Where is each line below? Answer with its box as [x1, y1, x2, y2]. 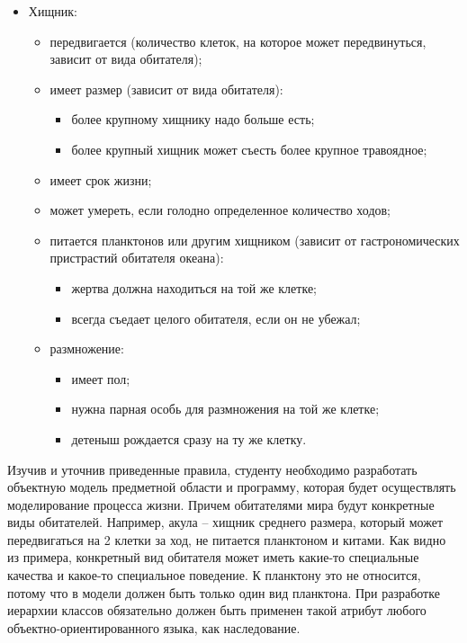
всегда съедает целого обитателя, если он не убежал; [71, 308, 361, 327]
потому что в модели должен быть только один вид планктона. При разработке [7, 583, 440, 602]
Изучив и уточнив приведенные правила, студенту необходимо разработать [7, 460, 418, 478]
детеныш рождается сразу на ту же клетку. [71, 429, 307, 448]
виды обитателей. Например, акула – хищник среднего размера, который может [7, 513, 444, 531]
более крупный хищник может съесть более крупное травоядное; [71, 139, 427, 158]
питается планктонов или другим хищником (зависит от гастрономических [49, 230, 460, 249]
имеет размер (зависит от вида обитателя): [49, 79, 283, 98]
